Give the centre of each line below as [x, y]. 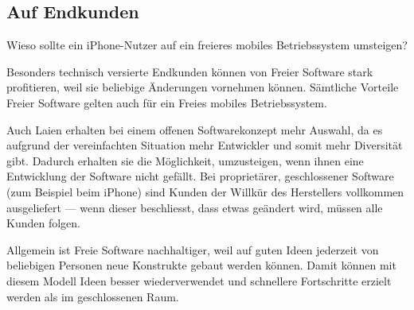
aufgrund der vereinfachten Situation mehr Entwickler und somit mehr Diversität [205, 145]
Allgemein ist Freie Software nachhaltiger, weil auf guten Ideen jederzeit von [193, 249]
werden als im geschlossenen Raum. [93, 296]
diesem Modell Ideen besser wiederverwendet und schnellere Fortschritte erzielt [199, 280]
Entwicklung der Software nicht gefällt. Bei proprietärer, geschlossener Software [200, 176]
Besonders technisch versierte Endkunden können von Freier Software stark [190, 71]
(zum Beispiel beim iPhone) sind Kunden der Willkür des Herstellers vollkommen [205, 191]
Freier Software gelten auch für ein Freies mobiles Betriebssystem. [167, 102]
